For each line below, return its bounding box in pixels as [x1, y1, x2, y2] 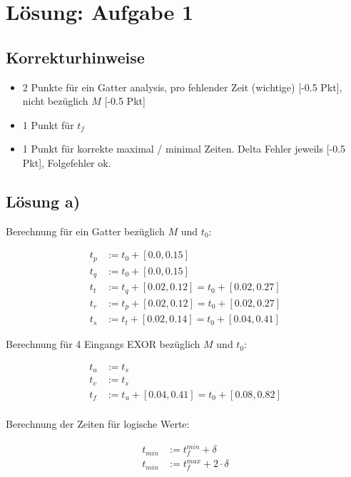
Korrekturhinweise [6, 46, 145, 68]
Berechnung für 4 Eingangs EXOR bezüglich [6, 337, 200, 352]
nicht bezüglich [22, 93, 88, 108]
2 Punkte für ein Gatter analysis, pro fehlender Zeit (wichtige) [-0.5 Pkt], [22, 79, 342, 94]
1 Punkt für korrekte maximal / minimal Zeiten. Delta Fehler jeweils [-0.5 [22, 141, 346, 156]
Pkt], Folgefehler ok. [22, 155, 111, 170]
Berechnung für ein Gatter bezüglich [6, 223, 165, 238]
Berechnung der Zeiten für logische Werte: [6, 416, 190, 431]
